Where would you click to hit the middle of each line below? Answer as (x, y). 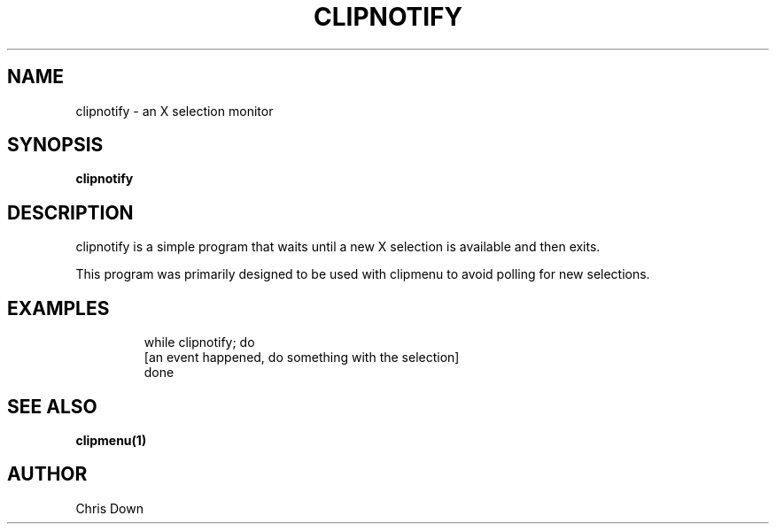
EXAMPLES (58, 308)
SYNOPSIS (55, 145)
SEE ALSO (52, 406)
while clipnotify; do (199, 342)
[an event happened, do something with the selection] (302, 358)
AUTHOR (47, 474)
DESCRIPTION (70, 212)
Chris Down (109, 508)
